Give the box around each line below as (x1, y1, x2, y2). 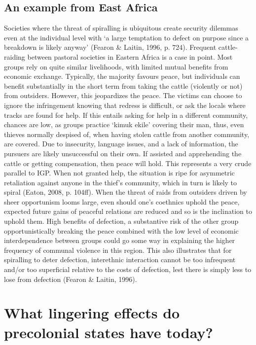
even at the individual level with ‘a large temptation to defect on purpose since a (4, 32, 249, 42)
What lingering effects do (4, 303, 180, 323)
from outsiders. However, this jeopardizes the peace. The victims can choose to (4, 90, 242, 101)
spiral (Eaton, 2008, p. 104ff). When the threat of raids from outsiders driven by (4, 187, 247, 197)
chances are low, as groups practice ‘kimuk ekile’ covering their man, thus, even (4, 119, 244, 130)
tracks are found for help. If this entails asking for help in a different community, (4, 109, 248, 120)
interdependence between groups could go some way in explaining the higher (4, 235, 235, 245)
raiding (4, 51, 25, 62)
